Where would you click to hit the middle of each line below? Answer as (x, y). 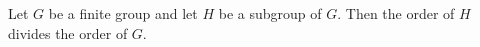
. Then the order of (396, 13)
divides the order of (68, 32)
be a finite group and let (123, 13)
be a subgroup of (270, 13)
